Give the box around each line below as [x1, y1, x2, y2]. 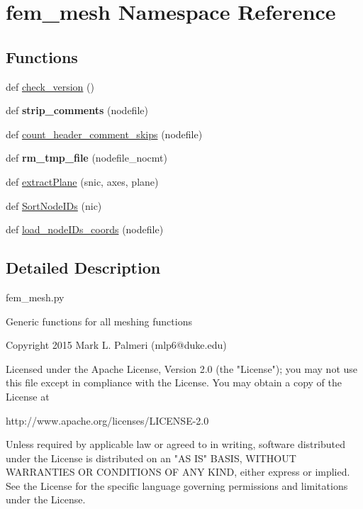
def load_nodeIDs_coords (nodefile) [6, 222, 164, 237]
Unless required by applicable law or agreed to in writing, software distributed [6, 437, 345, 452]
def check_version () [6, 79, 94, 94]
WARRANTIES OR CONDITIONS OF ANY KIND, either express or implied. [6, 464, 350, 479]
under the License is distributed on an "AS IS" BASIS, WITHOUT [6, 450, 296, 465]
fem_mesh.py [6, 289, 65, 304]
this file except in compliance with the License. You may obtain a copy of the [6, 375, 342, 390]
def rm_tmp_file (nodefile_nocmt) [6, 150, 167, 165]
